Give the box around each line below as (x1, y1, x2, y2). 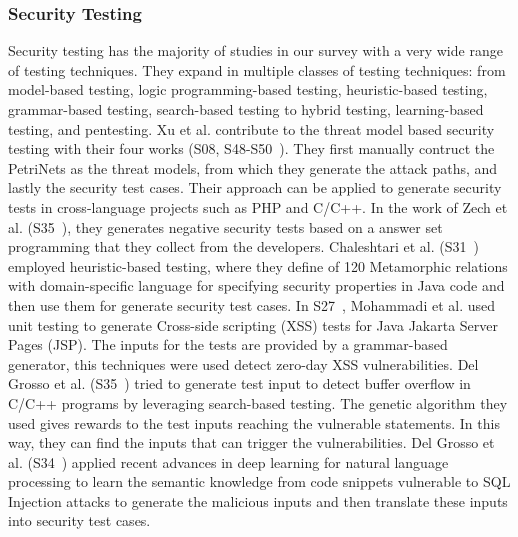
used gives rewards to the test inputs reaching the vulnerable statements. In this (8, 412, 500, 433)
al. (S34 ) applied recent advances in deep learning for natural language (8, 451, 449, 472)
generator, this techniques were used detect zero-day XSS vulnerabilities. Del (8, 353, 479, 374)
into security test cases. (8, 510, 151, 531)
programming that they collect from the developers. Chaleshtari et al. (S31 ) (8, 236, 479, 257)
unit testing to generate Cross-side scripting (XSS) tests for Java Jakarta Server (8, 314, 499, 335)
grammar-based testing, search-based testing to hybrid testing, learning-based (8, 99, 484, 119)
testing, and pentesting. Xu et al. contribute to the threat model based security (8, 118, 495, 139)
